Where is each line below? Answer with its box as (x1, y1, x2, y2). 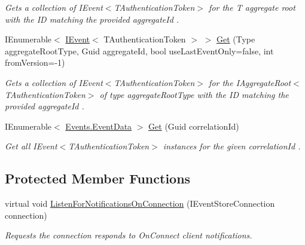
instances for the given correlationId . (163, 140, 301, 152)
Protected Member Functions (5, 169, 191, 188)
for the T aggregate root (209, 1, 295, 13)
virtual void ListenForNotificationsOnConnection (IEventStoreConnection (5, 197, 275, 210)
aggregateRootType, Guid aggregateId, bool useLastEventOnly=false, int (5, 44, 274, 57)
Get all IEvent (5, 140, 57, 152)
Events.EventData (65, 120, 132, 132)
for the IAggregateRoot (209, 76, 291, 88)
